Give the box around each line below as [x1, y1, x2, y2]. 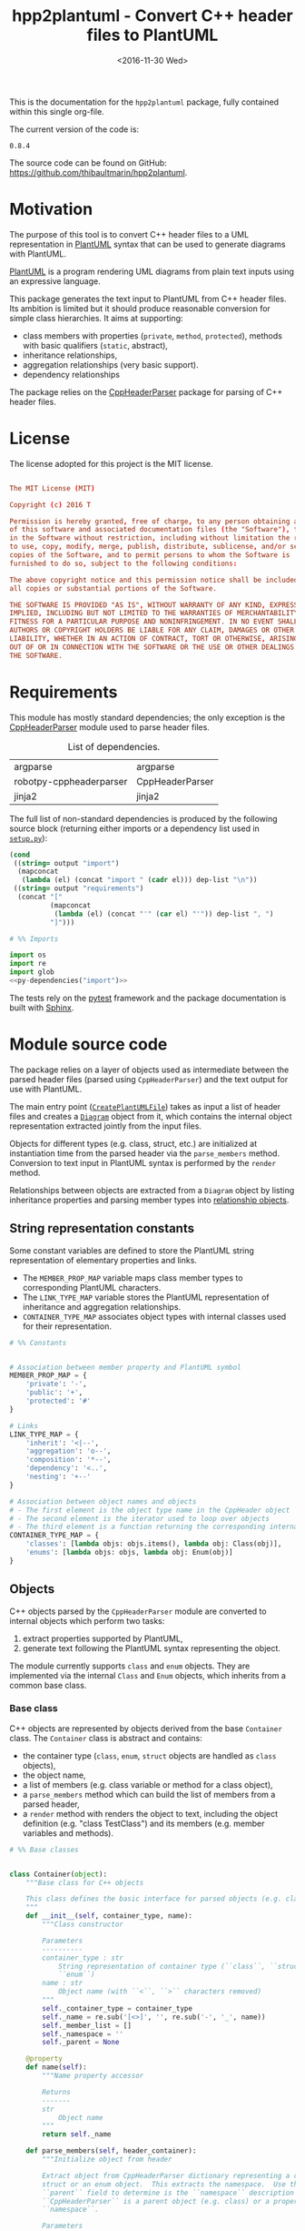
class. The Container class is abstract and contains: [9, 1732, 202, 1743]
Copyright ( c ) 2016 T [9, 500, 92, 510]
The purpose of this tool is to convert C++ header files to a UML [9, 228, 250, 239]
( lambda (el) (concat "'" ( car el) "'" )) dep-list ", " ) [54, 909, 274, 918]
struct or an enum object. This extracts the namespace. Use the [42, 2179, 302, 2189]
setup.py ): [9, 832, 48, 843]
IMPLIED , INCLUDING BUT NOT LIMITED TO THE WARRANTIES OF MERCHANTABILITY [9, 609, 299, 618]
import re [9, 959, 47, 968]
